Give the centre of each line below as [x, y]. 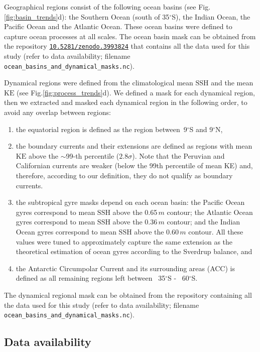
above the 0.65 [135, 212]
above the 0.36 [135, 222]
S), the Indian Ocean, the [211, 16]
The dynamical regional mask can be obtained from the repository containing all [128, 295]
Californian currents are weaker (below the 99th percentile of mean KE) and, [134, 165]
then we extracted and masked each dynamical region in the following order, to [126, 102]
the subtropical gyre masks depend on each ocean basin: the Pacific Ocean [130, 202]
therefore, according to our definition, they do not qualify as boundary [124, 175]
